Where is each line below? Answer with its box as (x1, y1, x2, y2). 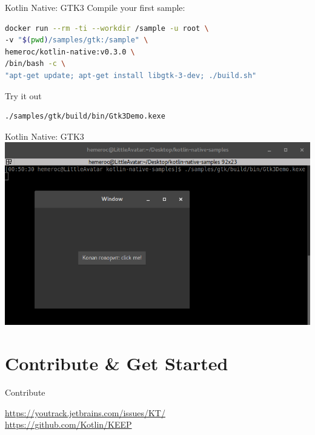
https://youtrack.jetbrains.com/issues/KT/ (5, 406, 165, 419)
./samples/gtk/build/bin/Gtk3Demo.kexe (5, 112, 165, 121)
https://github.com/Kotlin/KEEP (5, 418, 132, 431)
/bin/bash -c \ (5, 59, 66, 68)
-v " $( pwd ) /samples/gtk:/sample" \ (5, 36, 148, 45)
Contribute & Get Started (5, 350, 228, 375)
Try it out (5, 89, 42, 102)
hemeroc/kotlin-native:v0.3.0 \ (5, 47, 135, 56)
